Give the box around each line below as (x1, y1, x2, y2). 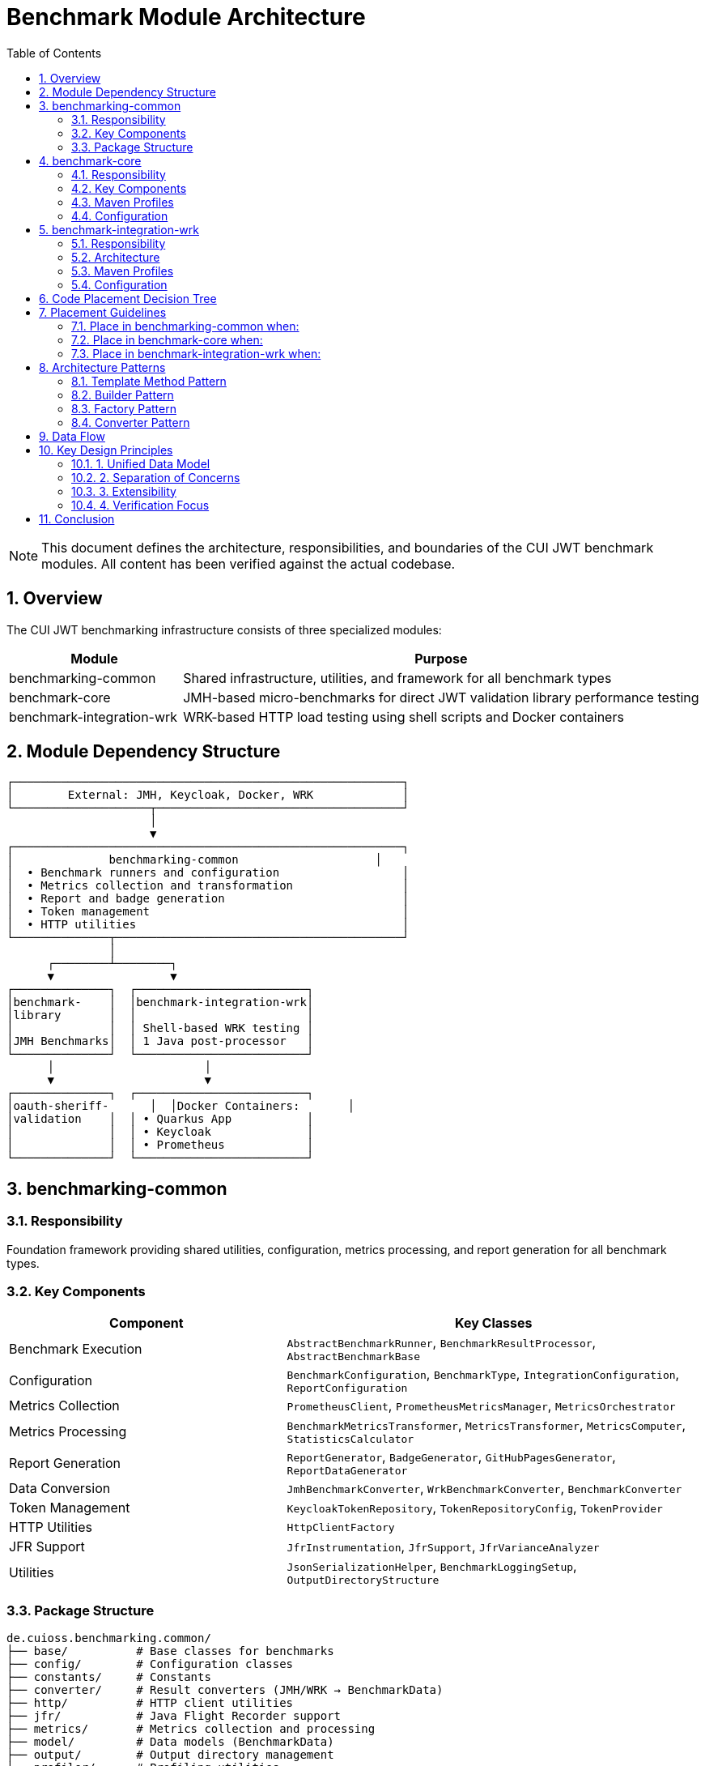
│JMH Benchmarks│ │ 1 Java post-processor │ (6, 1034, 314, 1048)
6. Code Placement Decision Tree (39, 291, 217, 305)
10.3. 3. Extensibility (71, 484, 176, 498)
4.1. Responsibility (71, 167, 166, 181)
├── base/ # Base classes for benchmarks (6, 1644, 334, 1658)
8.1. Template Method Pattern (71, 373, 227, 388)
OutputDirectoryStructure (287, 1574, 440, 1587)
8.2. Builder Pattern (71, 387, 174, 402)
